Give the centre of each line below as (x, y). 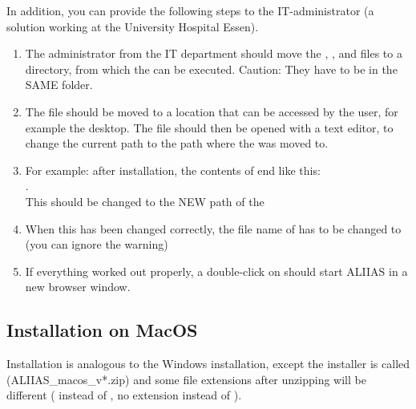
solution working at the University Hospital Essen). (133, 26)
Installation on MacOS (102, 330)
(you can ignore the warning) (97, 244)
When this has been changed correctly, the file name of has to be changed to (213, 228)
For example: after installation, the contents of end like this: (173, 170)
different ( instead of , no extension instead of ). (124, 395)
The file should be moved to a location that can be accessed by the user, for (212, 111)
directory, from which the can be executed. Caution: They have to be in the (211, 69)
